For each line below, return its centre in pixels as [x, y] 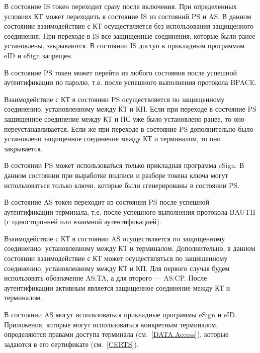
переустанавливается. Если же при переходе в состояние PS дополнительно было [129, 128]
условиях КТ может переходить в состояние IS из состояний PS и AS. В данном [128, 16]
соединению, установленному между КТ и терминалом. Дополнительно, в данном [130, 248]
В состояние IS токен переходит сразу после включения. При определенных [120, 6]
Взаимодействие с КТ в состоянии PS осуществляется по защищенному [114, 99]
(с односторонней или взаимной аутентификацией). [83, 222]
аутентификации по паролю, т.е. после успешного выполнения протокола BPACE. [131, 82]
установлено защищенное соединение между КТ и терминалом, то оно [112, 139]
